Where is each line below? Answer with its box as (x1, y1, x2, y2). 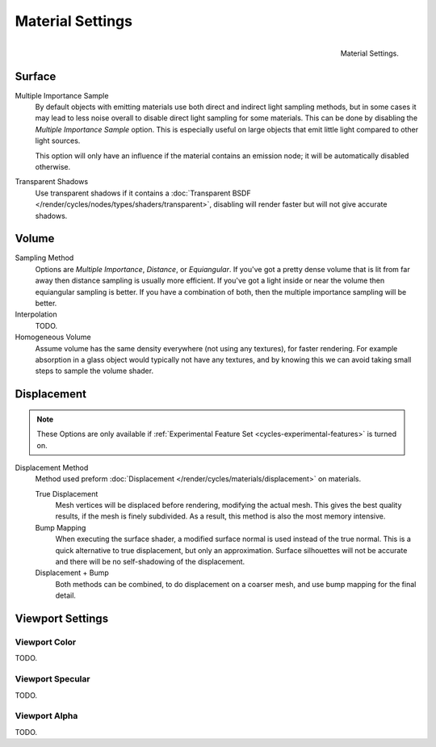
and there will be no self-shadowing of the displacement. (55, 557, 245, 567)
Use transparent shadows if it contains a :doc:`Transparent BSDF (35, 188, 251, 198)
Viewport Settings (15, 612, 109, 626)
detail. (55, 590, 77, 601)
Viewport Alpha (15, 711, 78, 722)
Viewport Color (15, 636, 77, 648)
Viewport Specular (15, 674, 90, 685)
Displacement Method (15, 463, 89, 472)
